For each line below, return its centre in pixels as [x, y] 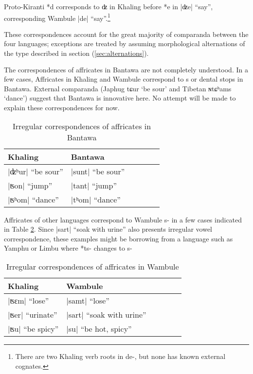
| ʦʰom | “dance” [33, 199]
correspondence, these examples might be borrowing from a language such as [118, 238]
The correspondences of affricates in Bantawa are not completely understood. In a [126, 69]
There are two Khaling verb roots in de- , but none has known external [120, 356]
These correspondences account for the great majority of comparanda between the [126, 34]
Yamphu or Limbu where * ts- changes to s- [68, 248]
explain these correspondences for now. [62, 107]
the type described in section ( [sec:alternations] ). [76, 53]
